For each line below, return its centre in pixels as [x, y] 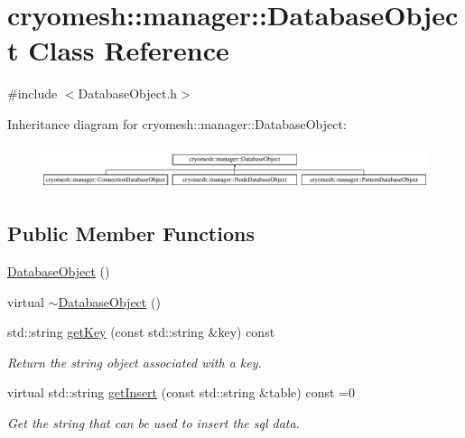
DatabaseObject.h [128, 93]
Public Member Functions [131, 233]
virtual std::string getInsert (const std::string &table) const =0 [181, 392]
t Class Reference [118, 50]
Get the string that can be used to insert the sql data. [153, 422]
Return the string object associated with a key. [135, 362]
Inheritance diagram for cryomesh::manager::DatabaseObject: [177, 123]
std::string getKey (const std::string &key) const [141, 332]
